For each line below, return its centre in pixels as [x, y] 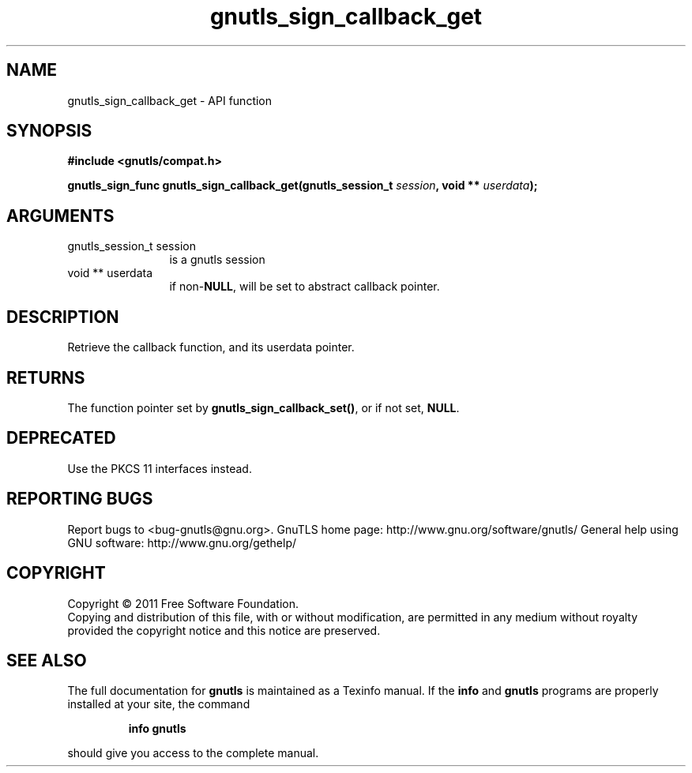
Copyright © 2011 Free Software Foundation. [183, 603]
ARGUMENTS [60, 216]
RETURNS [46, 377]
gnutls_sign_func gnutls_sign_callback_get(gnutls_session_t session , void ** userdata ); [303, 186]
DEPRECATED [61, 438]
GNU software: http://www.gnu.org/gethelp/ [182, 542]
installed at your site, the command [159, 704]
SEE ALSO [47, 660]
